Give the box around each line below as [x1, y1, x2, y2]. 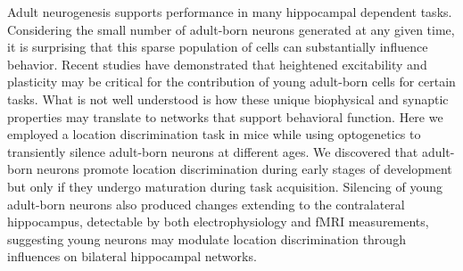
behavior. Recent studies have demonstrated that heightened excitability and [7, 54, 427, 73]
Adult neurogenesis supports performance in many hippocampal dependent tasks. [7, 3, 452, 21]
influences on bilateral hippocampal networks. [7, 247, 257, 266]
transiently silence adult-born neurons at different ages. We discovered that [7, 142, 418, 160]
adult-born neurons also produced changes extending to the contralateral [7, 194, 405, 213]
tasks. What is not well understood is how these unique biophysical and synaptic [7, 89, 449, 108]
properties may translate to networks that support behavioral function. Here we [7, 107, 443, 126]
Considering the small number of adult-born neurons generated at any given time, [7, 20, 455, 38]
